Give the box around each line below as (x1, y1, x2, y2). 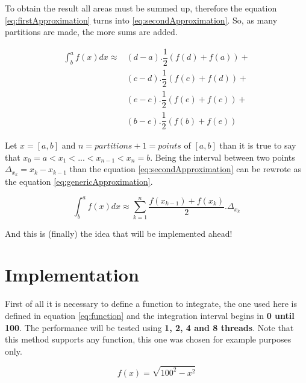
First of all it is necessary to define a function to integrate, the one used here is (5, 297, 297, 310)
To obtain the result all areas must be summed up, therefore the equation (5, 2, 277, 14)
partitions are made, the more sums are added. (5, 25, 178, 38)
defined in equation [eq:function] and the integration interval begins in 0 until (5, 309, 295, 321)
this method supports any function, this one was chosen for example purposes (5, 333, 292, 346)
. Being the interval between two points (150, 150, 295, 163)
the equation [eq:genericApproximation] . (5, 175, 153, 188)
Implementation (5, 262, 139, 287)
